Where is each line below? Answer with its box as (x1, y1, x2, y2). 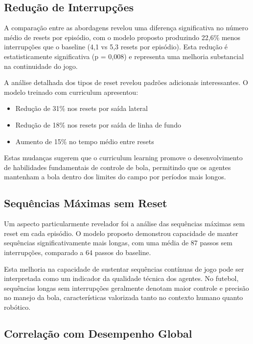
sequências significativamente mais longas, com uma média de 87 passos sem (4, 237, 232, 248)
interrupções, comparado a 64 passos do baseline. (4, 247, 151, 257)
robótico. (4, 301, 31, 312)
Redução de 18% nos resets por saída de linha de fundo (15, 119, 181, 129)
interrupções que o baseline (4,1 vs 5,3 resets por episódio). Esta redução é (4, 42, 228, 52)
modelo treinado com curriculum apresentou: (4, 86, 138, 97)
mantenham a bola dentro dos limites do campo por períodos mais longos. (4, 172, 226, 182)
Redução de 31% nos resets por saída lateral (15, 103, 148, 113)
